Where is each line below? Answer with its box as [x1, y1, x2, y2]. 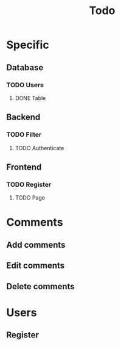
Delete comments [6, 281, 75, 292]
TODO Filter [6, 131, 42, 139]
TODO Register [6, 180, 52, 189]
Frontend [6, 162, 42, 172]
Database [6, 62, 44, 73]
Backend [6, 112, 41, 123]
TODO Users [6, 81, 44, 89]
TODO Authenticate [15, 144, 64, 151]
